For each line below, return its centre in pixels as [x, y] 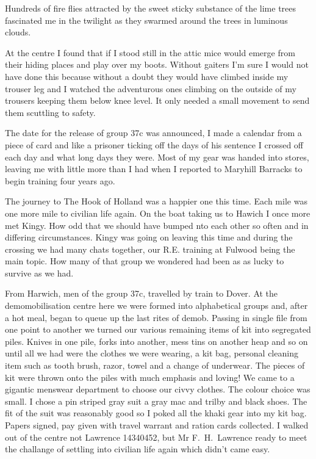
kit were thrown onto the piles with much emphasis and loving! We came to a [150, 377]
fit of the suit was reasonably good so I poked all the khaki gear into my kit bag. [156, 413]
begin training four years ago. [60, 180]
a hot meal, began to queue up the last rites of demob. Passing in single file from [156, 317]
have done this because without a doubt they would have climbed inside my [147, 76]
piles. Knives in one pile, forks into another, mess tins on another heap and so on [156, 341]
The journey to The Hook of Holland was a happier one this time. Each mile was [156, 201]
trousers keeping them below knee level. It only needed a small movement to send [157, 100]
